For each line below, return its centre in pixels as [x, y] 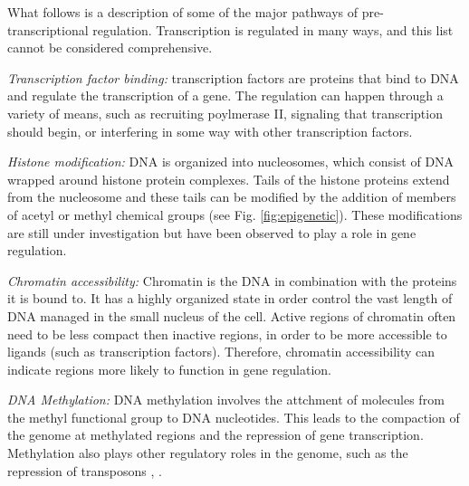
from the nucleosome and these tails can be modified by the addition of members [232, 197]
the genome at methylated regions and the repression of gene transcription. [215, 435]
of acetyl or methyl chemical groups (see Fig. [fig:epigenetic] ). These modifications [235, 214]
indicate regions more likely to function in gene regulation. [169, 369]
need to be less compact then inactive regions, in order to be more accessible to [227, 334]
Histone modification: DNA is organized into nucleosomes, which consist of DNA [231, 162]
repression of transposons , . [85, 470]
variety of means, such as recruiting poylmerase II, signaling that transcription [225, 113]
